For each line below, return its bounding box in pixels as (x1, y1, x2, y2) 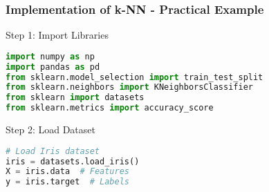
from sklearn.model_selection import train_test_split (6, 72, 263, 82)
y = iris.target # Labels (6, 177, 130, 187)
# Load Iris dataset (6, 146, 100, 156)
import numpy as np (6, 51, 95, 61)
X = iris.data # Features (6, 166, 129, 177)
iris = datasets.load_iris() (6, 156, 140, 166)
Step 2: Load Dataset (6, 122, 95, 137)
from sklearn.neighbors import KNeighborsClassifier (6, 82, 253, 93)
